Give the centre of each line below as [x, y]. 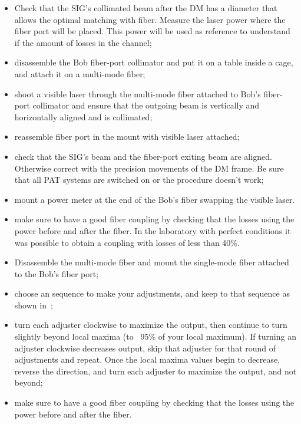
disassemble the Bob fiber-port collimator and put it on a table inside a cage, [154, 62]
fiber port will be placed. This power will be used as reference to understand [152, 31]
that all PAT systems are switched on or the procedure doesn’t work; [139, 180]
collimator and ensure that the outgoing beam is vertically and [146, 105]
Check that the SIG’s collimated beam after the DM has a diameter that [146, 8]
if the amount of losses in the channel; [83, 42]
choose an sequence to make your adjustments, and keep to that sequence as [152, 293]
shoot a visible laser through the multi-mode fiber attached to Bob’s [138, 93]
